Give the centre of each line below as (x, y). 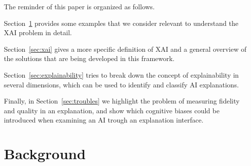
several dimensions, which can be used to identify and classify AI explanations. (121, 84)
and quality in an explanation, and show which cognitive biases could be (112, 110)
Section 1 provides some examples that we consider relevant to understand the (121, 23)
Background (45, 154)
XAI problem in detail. (38, 32)
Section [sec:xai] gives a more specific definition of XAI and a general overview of (125, 49)
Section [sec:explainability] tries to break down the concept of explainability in (121, 74)
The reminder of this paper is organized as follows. (80, 6)
